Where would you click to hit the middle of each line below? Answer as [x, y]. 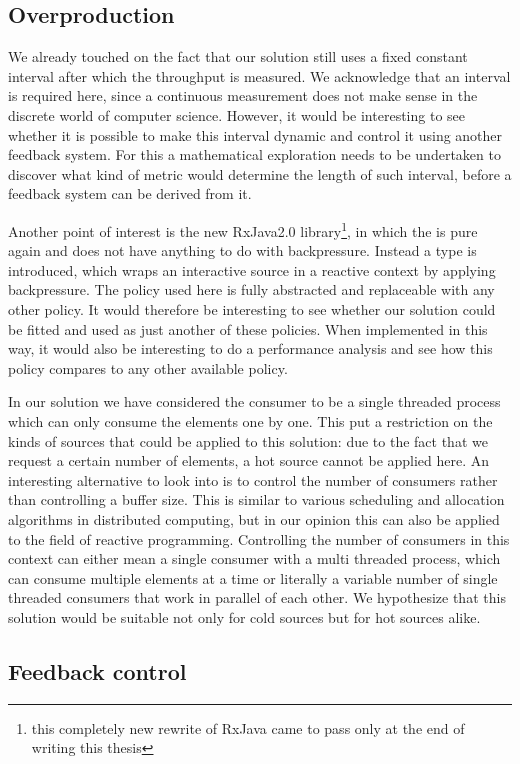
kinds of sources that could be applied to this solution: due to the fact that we [248, 440]
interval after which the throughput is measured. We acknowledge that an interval [259, 75]
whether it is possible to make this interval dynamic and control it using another [255, 134]
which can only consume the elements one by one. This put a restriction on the [250, 420]
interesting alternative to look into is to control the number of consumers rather [253, 479]
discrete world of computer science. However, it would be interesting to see [236, 114]
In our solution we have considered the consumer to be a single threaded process [254, 401]
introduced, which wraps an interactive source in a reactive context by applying [252, 269]
